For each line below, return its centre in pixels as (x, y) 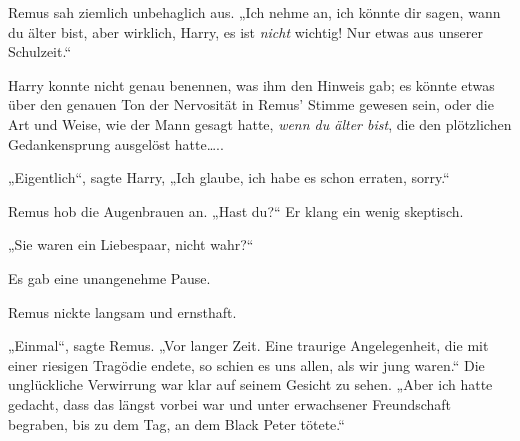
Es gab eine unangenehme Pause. (109, 277)
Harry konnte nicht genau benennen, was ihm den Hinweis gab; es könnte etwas (251, 84)
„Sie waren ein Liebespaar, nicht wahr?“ (131, 244)
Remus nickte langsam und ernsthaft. (122, 311)
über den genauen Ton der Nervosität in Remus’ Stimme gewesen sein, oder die (251, 104)
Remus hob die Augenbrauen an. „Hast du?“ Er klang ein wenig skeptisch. (236, 210)
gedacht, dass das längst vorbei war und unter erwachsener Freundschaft (230, 403)
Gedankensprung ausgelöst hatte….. (116, 143)
